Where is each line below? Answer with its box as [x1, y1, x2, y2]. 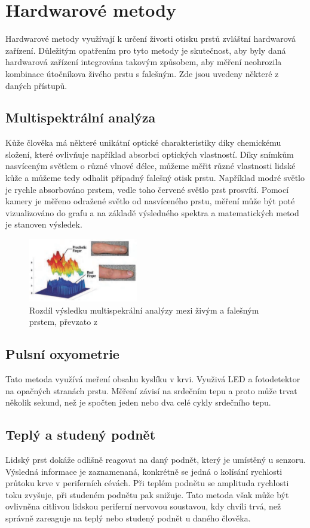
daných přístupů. [5, 79, 67, 91]
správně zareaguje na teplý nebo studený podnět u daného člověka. [5, 511, 251, 524]
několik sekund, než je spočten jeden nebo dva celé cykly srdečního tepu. [5, 396, 271, 409]
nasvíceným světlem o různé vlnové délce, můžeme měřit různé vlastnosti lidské [5, 159, 296, 172]
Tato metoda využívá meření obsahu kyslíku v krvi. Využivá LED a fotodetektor [5, 372, 300, 385]
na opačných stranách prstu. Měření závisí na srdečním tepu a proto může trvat [5, 384, 297, 397]
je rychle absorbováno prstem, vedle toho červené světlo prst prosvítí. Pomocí [5, 183, 289, 195]
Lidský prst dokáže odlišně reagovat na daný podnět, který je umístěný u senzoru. [5, 453, 306, 465]
